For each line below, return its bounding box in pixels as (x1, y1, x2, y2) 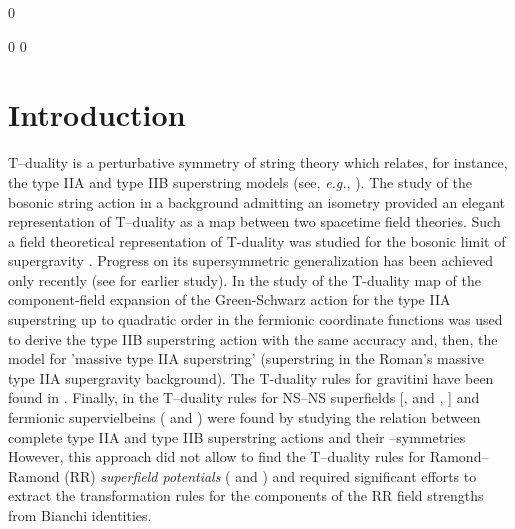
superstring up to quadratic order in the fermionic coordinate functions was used (8, 309, 503, 330)
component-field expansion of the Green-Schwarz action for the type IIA (8, 289, 451, 310)
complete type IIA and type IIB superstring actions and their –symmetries (8, 426, 466, 447)
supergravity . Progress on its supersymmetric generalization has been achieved (8, 250, 494, 271)
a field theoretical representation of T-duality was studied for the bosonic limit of (8, 230, 506, 251)
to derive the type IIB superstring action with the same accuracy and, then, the (8, 328, 498, 349)
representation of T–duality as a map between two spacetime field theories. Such (8, 211, 501, 232)
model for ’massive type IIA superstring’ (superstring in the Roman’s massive (8, 348, 484, 369)
